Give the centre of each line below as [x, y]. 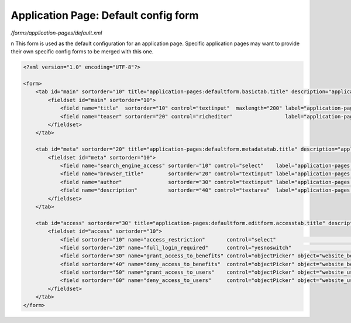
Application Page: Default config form [105, 15]
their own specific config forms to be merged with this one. [82, 52]
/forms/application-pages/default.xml [56, 33]
